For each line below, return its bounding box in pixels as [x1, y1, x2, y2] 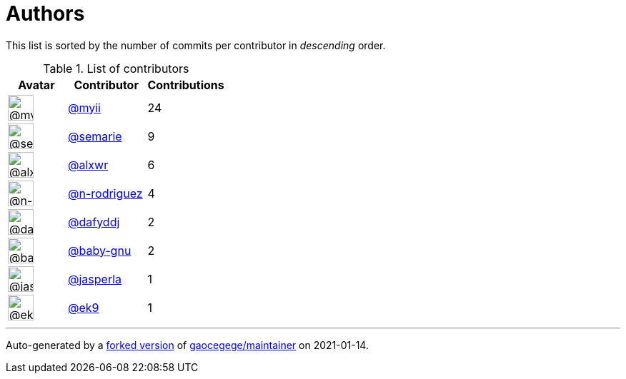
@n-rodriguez [68, 186, 143, 201]
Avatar [18, 77, 55, 92]
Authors [6, 1, 85, 26]
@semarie [68, 128, 122, 143]
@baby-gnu [68, 243, 131, 258]
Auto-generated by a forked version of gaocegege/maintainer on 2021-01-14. [6, 338, 369, 351]
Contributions [147, 77, 224, 92]
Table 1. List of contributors [43, 61, 189, 76]
